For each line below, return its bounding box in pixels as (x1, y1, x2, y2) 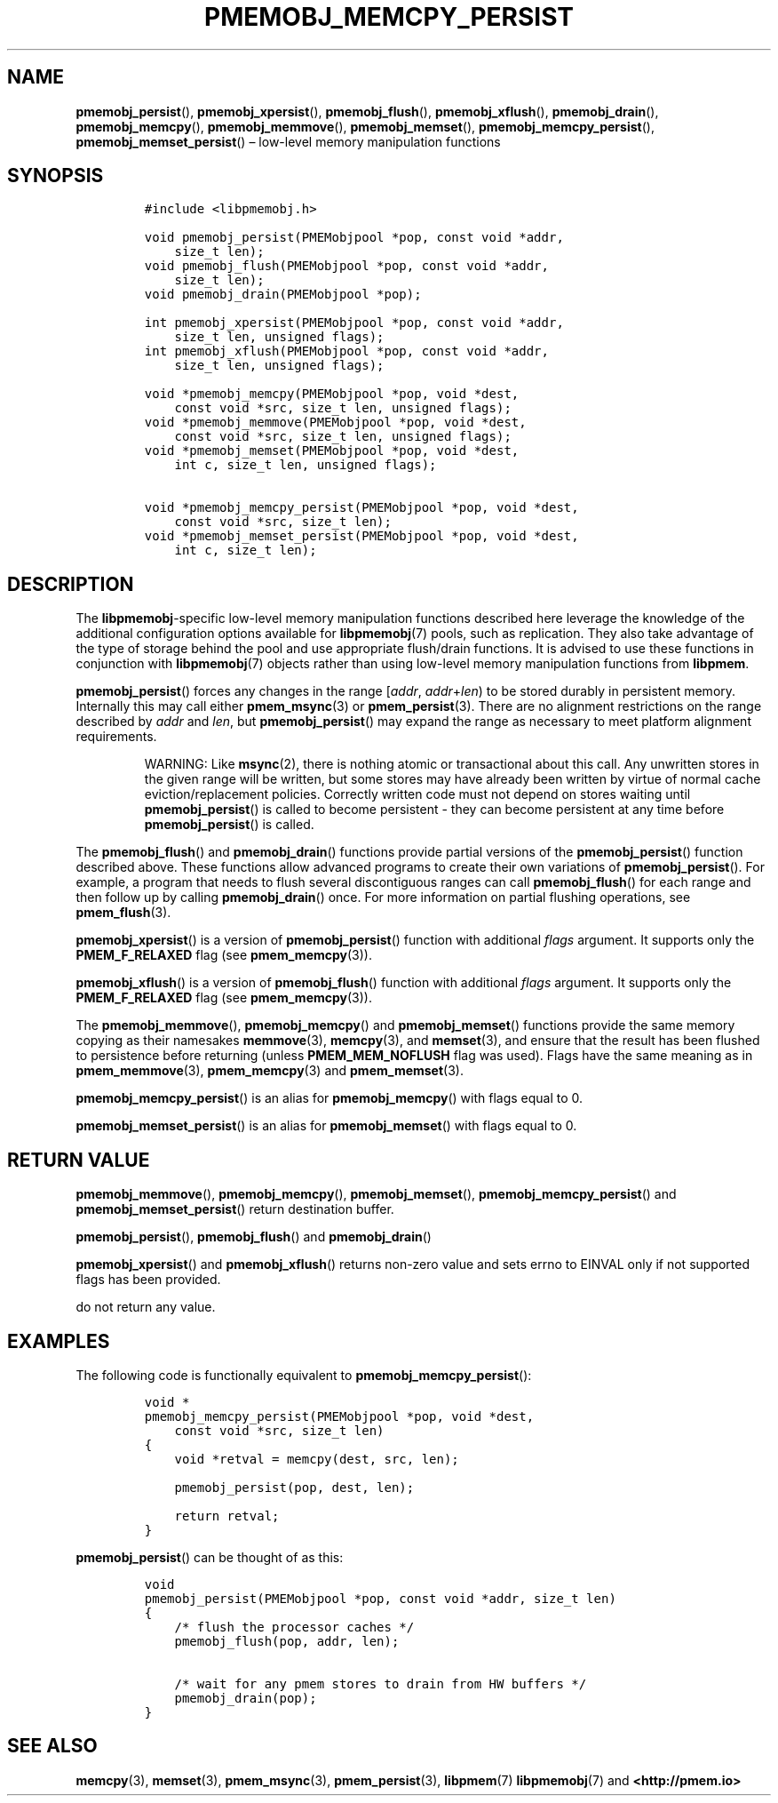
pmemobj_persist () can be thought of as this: (75, 1549, 344, 1565)
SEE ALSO (7, 1735, 98, 1758)
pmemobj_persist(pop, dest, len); (174, 1480, 415, 1495)
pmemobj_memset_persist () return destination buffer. (75, 1201, 394, 1217)
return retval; (174, 1508, 280, 1523)
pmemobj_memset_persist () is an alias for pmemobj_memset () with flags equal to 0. (75, 1118, 577, 1134)
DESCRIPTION (7, 572, 134, 595)
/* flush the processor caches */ (174, 1619, 415, 1634)
